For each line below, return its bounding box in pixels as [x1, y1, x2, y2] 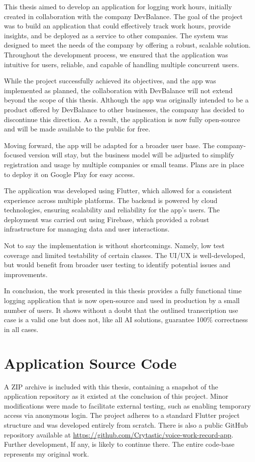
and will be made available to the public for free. [4, 124, 151, 134]
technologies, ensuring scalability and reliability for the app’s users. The [4, 205, 220, 215]
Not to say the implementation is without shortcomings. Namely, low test [4, 240, 225, 251]
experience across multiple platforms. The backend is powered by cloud [4, 195, 218, 205]
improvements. [4, 269, 48, 279]
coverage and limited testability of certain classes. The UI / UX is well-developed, [4, 250, 245, 260]
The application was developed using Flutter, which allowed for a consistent [4, 185, 232, 196]
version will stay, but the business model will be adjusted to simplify [28, 150, 234, 160]
